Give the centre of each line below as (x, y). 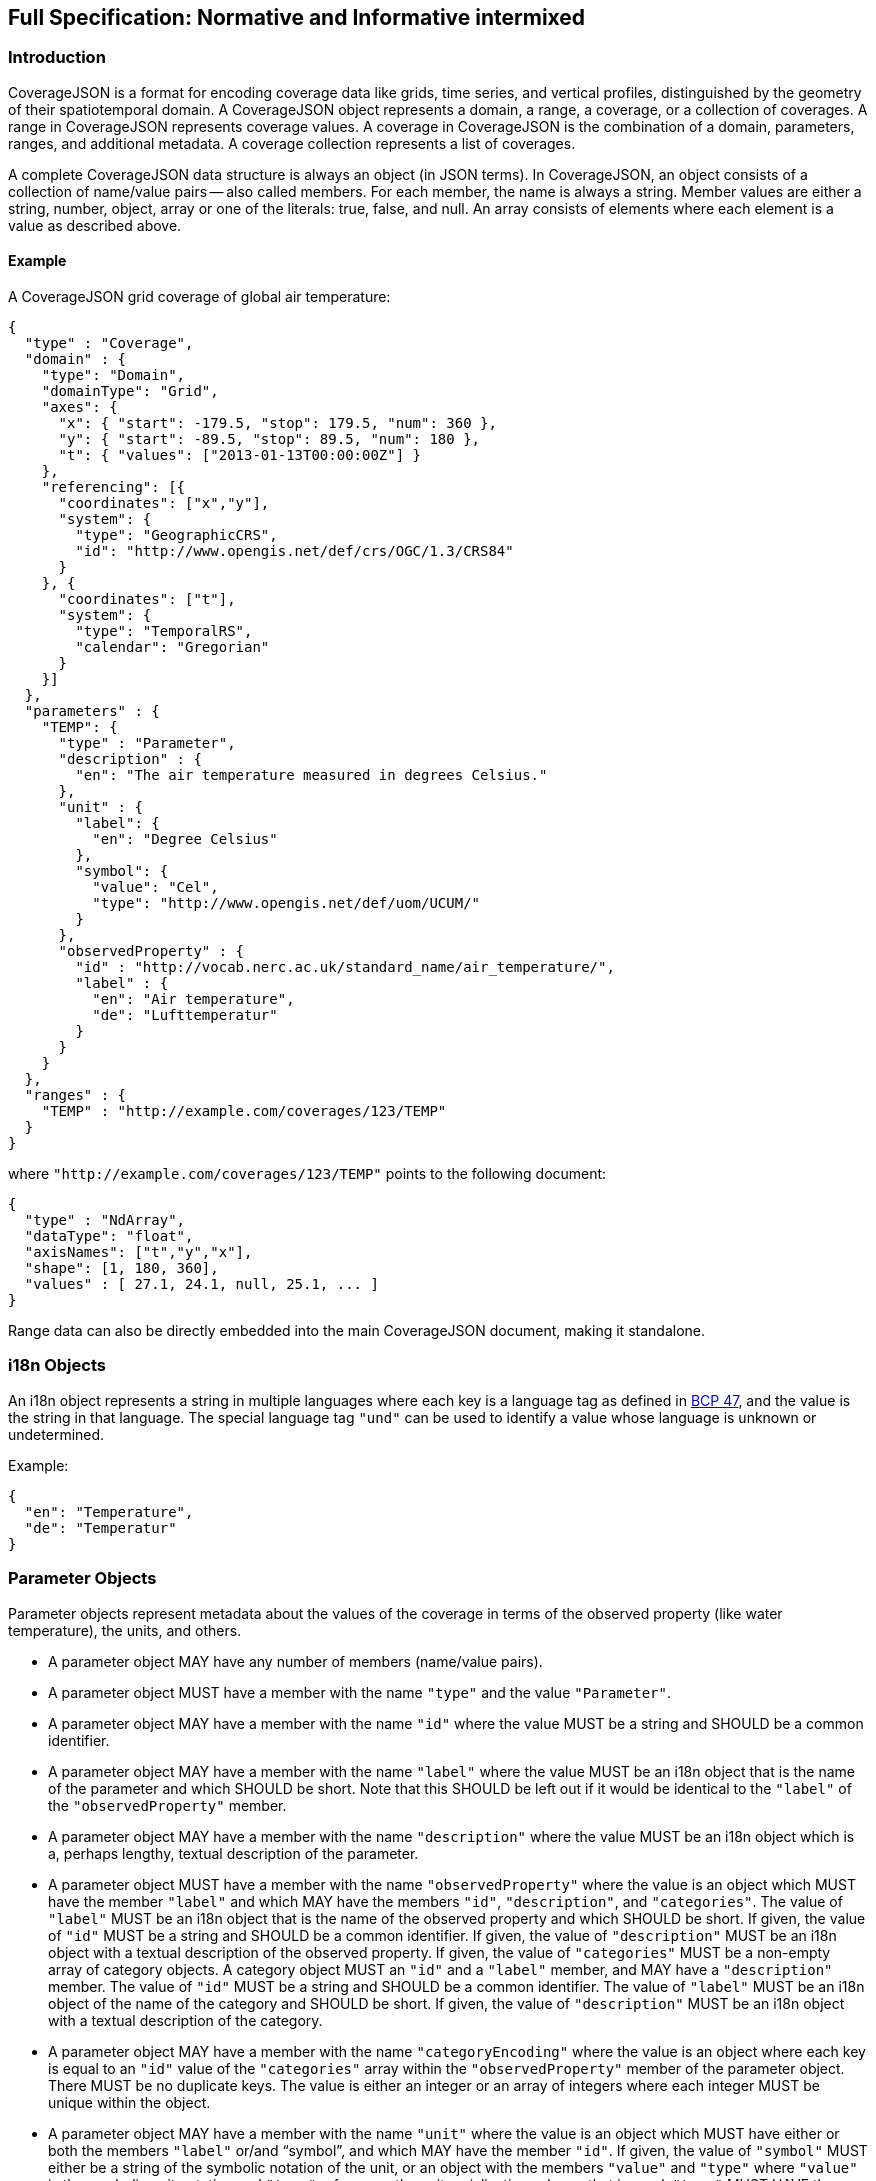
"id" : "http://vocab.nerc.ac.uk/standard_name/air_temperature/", (345, 967)
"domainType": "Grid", (130, 391)
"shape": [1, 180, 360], (121, 1268)
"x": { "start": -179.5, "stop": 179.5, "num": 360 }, (277, 423)
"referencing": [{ (113, 487)
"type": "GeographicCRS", (176, 535)
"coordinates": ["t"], (147, 599)
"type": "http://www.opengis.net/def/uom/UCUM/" (286, 903)
